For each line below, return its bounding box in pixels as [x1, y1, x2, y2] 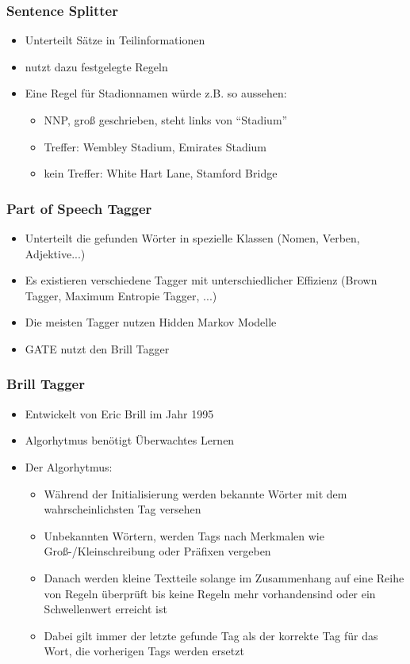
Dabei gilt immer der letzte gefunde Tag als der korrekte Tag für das [44, 627, 378, 643]
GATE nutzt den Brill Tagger [25, 340, 170, 357]
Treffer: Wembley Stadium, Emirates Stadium [44, 138, 266, 155]
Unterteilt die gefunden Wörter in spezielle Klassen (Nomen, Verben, [25, 230, 360, 246]
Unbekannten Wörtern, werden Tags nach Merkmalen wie [44, 527, 324, 544]
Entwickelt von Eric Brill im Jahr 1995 [25, 405, 214, 422]
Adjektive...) [25, 245, 86, 261]
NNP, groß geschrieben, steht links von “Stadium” [44, 112, 288, 128]
